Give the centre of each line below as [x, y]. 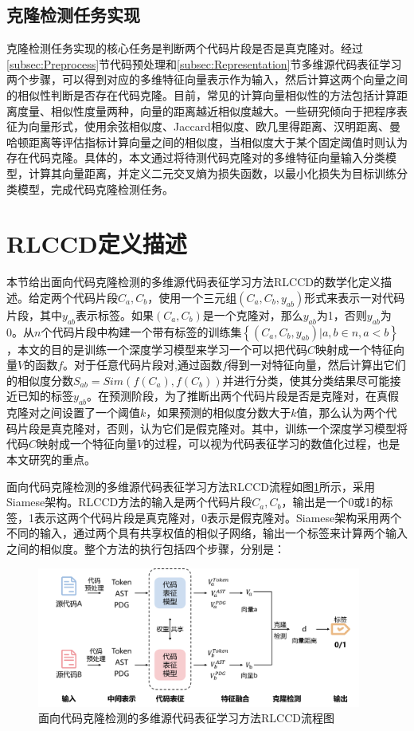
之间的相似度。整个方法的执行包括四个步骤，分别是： [146, 548]
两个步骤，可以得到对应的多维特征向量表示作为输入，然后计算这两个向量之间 [207, 79]
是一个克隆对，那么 [253, 314]
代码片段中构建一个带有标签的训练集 [147, 331]
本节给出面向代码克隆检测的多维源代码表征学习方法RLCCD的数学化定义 [193, 282]
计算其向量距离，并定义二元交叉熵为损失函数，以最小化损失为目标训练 [212, 173]
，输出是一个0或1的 [332, 502]
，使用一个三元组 [192, 297]
